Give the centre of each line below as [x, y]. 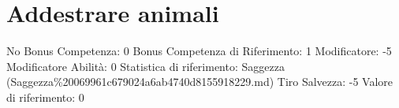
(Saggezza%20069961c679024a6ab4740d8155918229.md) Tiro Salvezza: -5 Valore [200, 82]
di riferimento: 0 [45, 97]
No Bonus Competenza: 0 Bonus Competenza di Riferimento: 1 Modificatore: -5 [199, 51]
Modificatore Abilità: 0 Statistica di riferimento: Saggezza [145, 66]
